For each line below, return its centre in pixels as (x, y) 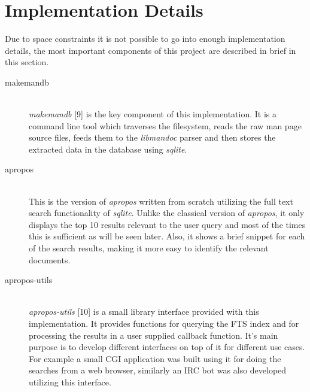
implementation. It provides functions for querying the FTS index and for (164, 323)
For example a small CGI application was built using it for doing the (155, 358)
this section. (27, 62)
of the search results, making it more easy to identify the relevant (149, 248)
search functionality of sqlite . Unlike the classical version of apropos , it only (167, 213)
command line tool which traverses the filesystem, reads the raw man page (165, 125)
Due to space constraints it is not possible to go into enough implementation (145, 39)
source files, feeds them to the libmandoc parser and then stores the (152, 137)
